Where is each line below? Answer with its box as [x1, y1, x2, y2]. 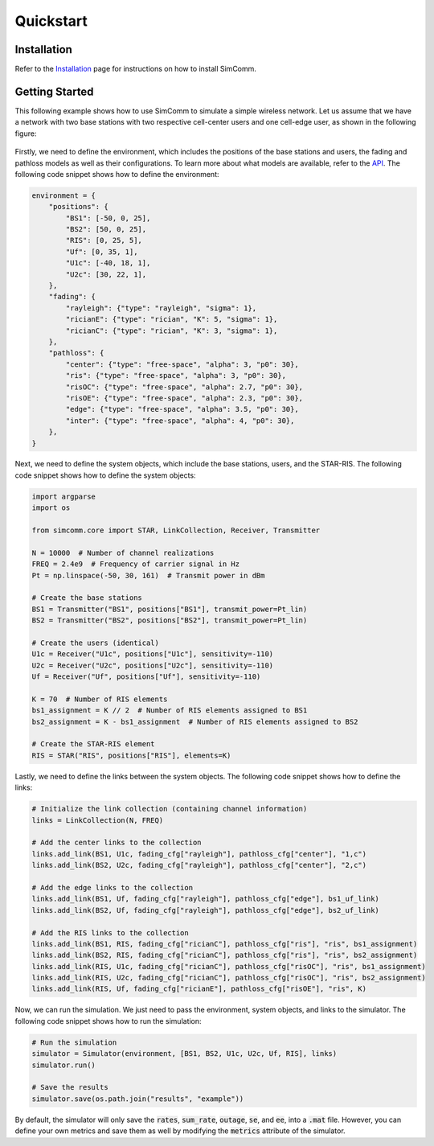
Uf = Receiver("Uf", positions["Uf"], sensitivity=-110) [31, 672, 261, 681]
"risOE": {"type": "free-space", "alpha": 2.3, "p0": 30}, [65, 393, 304, 402]
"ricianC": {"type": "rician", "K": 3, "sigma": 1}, [65, 326, 278, 335]
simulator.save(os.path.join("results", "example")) [31, 1094, 244, 1103]
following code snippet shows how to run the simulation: [14, 1016, 202, 1025]
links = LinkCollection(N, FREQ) [31, 815, 164, 824]
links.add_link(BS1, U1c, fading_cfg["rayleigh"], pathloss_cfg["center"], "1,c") [31, 849, 367, 858]
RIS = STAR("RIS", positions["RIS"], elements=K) [31, 750, 231, 760]
